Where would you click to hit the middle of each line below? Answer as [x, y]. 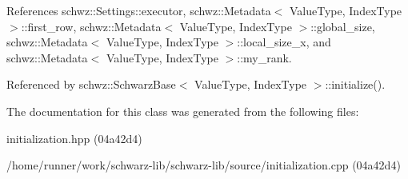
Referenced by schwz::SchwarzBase [91, 84]
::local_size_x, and [284, 42]
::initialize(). [355, 84]
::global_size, [343, 26]
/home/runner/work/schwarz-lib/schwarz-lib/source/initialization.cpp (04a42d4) [204, 165]
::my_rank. [264, 57]
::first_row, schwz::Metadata [91, 26]
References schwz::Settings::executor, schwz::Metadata [139, 10]
